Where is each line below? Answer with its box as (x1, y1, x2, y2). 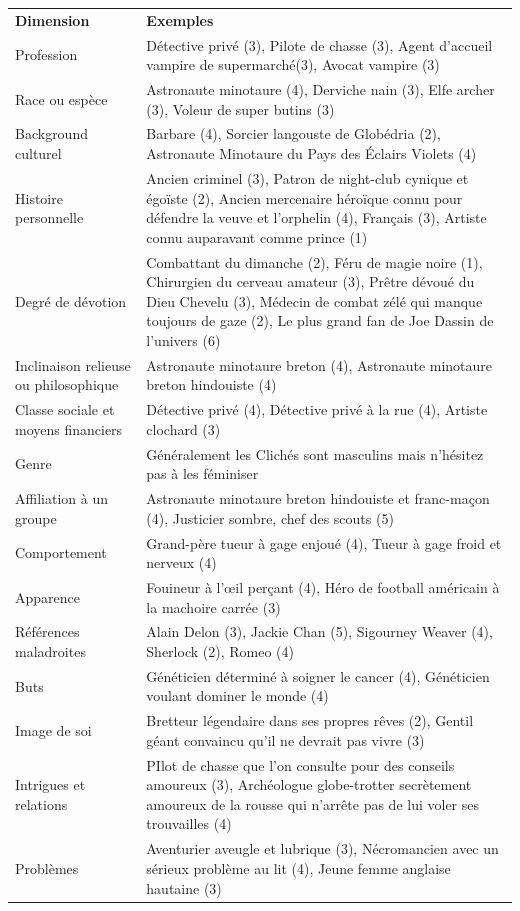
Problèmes (15, 857, 79, 878)
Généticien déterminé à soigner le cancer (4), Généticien (146, 665, 490, 686)
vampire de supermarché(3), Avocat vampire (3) (146, 54, 440, 75)
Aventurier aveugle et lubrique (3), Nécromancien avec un (146, 838, 499, 859)
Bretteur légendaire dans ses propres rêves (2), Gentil (146, 710, 474, 731)
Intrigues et (15, 774, 86, 795)
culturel (15, 143, 62, 164)
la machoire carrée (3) (146, 596, 281, 617)
